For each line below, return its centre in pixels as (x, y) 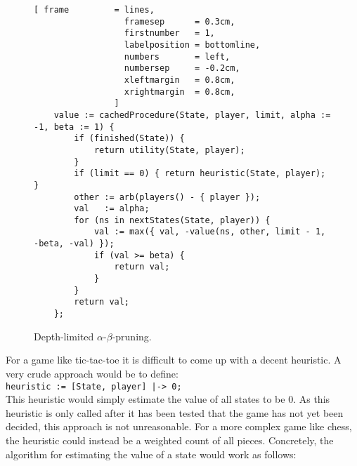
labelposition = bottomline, (192, 45)
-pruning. (132, 336)
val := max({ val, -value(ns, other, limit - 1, (210, 232)
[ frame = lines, (94, 10)
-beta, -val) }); (74, 244)
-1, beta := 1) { (74, 127)
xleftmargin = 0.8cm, (180, 80)
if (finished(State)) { (129, 139)
